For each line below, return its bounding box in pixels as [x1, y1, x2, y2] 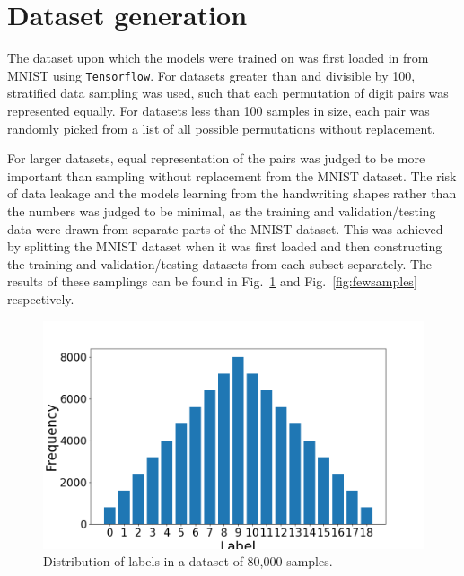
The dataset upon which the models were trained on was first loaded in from [7, 48, 429, 67]
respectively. [7, 289, 74, 308]
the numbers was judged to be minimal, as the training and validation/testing [7, 201, 436, 220]
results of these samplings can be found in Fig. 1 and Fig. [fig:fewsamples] [7, 272, 417, 291]
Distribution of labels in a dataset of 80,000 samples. [43, 552, 333, 571]
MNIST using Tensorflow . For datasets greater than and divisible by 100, [7, 65, 416, 84]
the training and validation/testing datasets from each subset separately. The [7, 254, 433, 273]
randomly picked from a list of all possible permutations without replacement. [7, 118, 436, 137]
